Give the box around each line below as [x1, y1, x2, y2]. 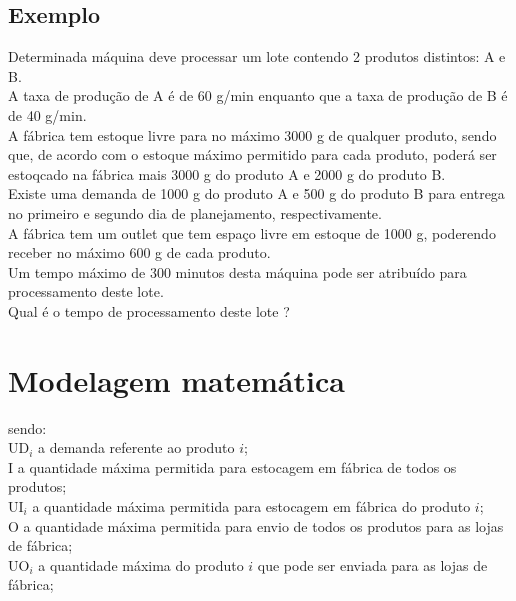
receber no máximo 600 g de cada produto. [8, 242, 271, 263]
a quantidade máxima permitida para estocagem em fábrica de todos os [17, 456, 457, 477]
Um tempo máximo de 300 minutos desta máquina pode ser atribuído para [8, 261, 467, 282]
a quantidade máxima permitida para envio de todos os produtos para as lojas [23, 515, 504, 536]
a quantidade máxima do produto [38, 554, 244, 575]
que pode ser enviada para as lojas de [257, 554, 488, 575]
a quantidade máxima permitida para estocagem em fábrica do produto [32, 496, 471, 517]
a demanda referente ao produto [38, 437, 235, 458]
